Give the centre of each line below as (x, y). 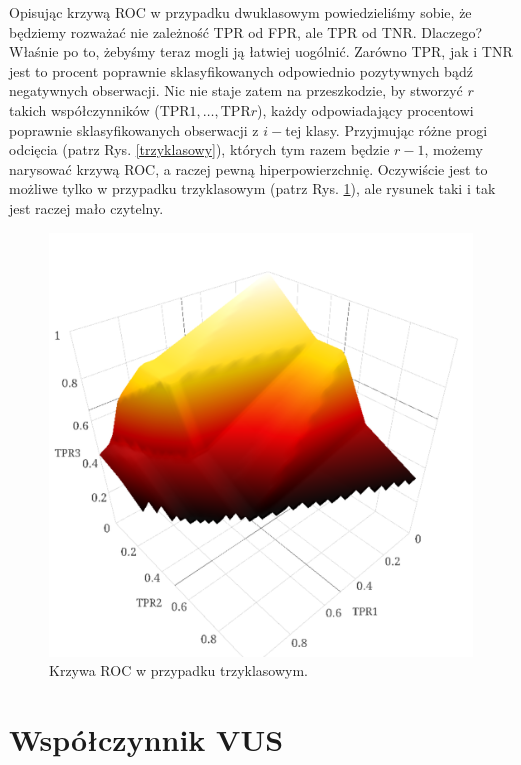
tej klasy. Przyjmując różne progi (386, 129)
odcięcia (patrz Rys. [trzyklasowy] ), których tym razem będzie (199, 149)
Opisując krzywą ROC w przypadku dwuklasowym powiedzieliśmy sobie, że (240, 12)
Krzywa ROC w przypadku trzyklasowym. (178, 670)
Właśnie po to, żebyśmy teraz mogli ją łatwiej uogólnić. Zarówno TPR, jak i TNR (261, 51)
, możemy (453, 149)
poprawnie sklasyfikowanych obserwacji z (134, 129)
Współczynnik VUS (146, 738)
